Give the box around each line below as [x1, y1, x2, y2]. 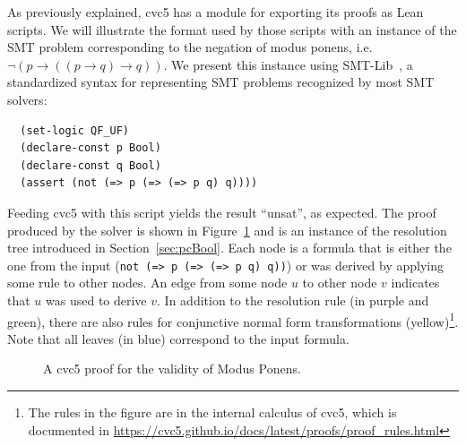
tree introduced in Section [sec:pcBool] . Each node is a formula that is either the [7, 238, 452, 257]
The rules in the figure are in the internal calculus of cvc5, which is [28, 403, 397, 421]
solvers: [7, 90, 47, 108]
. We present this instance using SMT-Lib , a [163, 55, 413, 73]
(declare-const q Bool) [20, 159, 161, 172]
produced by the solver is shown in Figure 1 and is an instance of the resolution [7, 220, 447, 239]
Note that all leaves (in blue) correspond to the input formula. [7, 329, 349, 347]
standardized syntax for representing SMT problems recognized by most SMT [7, 73, 435, 91]
